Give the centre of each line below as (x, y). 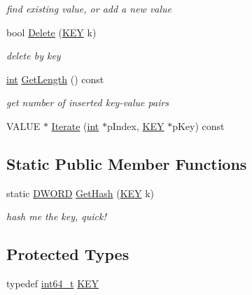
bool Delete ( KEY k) (51, 32)
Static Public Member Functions (127, 163)
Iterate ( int (75, 125)
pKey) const (198, 125)
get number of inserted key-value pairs (88, 102)
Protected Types (68, 254)
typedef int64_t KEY (53, 283)
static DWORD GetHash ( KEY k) (80, 193)
